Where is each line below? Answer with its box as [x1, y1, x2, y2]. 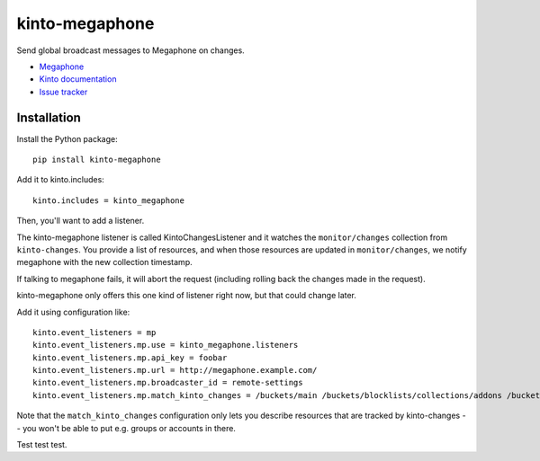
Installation [16, 110, 81, 125]
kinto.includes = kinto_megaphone [32, 195, 184, 206]
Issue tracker [39, 86, 88, 97]
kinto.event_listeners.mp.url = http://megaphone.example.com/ [32, 365, 318, 376]
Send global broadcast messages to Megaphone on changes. [16, 45, 245, 56]
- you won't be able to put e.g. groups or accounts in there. [16, 422, 236, 433]
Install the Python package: [16, 133, 118, 144]
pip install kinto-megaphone [32, 155, 161, 165]
